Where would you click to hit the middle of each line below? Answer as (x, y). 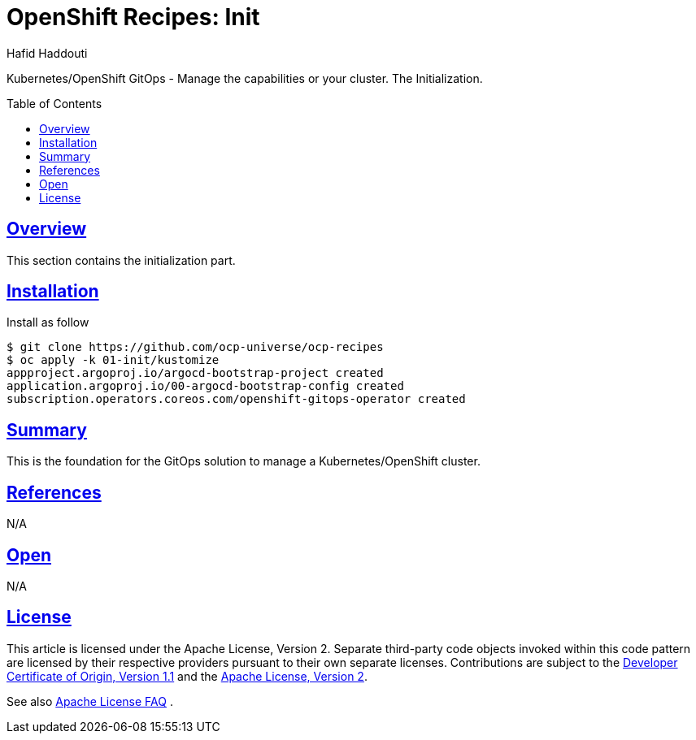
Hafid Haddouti (47, 53)
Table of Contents (54, 103)
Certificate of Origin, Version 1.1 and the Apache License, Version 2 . (187, 676)
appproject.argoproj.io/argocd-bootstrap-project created (195, 373)
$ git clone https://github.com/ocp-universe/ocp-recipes (195, 347)
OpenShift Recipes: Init (133, 17)
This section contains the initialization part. (121, 260)
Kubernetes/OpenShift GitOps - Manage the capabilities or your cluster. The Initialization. (245, 78)
